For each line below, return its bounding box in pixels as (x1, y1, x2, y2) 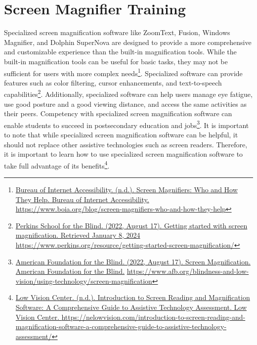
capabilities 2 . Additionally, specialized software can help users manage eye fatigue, (4, 87, 253, 99)
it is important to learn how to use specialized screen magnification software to (4, 149, 243, 159)
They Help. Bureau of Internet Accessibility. (15, 194, 149, 204)
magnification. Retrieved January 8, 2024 (15, 230, 140, 240)
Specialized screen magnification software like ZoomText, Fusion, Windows (4, 27, 230, 38)
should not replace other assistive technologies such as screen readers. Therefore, (4, 139, 248, 149)
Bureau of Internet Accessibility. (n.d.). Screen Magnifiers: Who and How (15, 184, 238, 195)
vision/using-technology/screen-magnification (15, 275, 152, 286)
